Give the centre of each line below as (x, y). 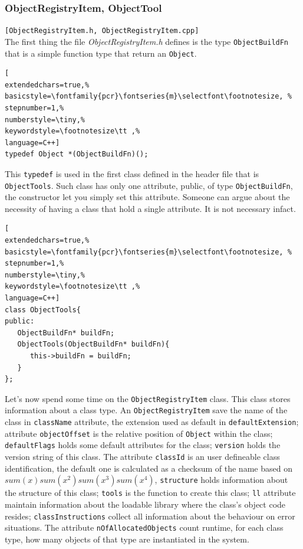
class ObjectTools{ (43, 310)
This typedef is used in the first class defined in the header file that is (132, 173)
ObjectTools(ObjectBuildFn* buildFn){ (93, 344)
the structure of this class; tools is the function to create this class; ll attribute (150, 493)
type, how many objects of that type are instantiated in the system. (127, 539)
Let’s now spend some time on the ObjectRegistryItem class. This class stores (148, 398)
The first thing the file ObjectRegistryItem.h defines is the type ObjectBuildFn (147, 41)
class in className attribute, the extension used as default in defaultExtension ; (152, 422)
